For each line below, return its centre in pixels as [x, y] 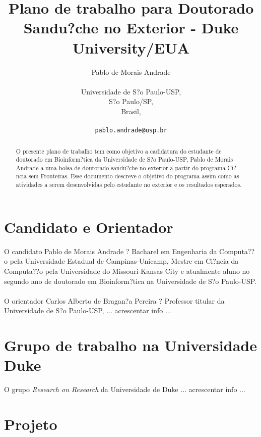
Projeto [31, 424]
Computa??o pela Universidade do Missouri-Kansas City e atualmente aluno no [127, 271]
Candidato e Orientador [89, 227]
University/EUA [131, 47]
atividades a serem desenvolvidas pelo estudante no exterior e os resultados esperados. [129, 185]
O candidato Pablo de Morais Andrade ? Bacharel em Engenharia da [111, 251]
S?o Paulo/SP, [131, 101]
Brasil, [131, 111]
